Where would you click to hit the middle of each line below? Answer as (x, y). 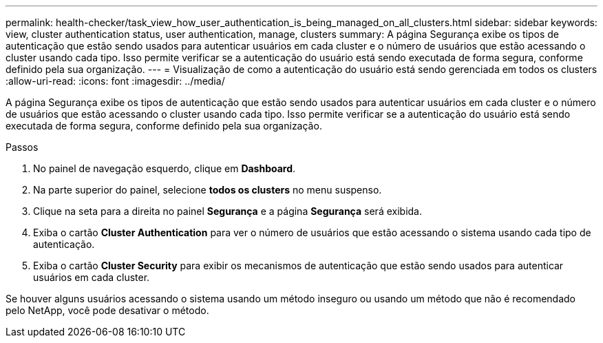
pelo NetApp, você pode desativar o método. (107, 310)
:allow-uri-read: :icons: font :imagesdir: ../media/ (115, 81)
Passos (22, 147)
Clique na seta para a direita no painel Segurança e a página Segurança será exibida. (228, 211)
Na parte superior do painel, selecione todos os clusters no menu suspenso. (208, 190)
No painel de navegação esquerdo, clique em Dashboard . (165, 168)
